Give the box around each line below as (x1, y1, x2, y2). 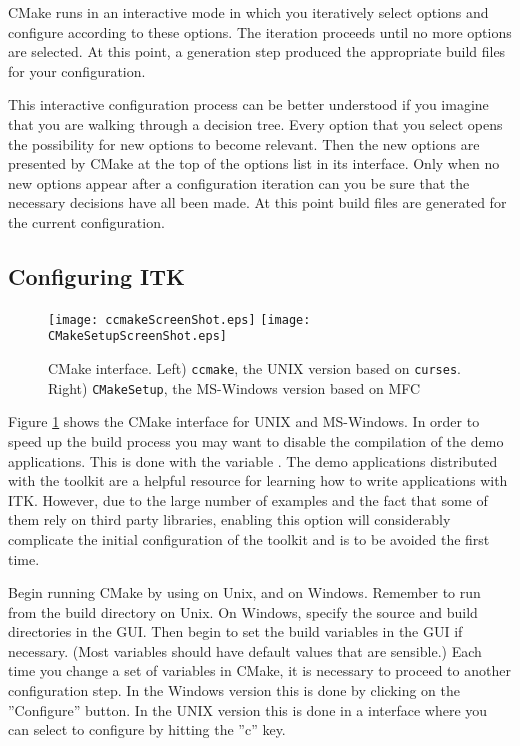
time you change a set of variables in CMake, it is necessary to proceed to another (8, 660, 511, 681)
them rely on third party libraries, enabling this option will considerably (8, 509, 451, 530)
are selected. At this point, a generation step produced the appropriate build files (8, 41, 506, 62)
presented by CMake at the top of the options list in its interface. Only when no (8, 153, 500, 174)
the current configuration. (8, 211, 165, 232)
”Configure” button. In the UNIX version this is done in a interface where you (8, 699, 488, 720)
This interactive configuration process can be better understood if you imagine (8, 94, 489, 115)
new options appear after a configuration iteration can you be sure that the (8, 172, 470, 193)
